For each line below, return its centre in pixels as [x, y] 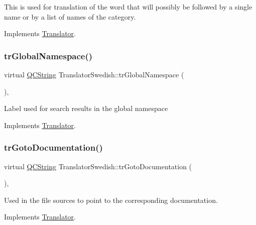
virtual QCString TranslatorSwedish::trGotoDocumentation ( [98, 166]
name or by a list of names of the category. [70, 16]
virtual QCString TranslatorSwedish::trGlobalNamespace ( [94, 74]
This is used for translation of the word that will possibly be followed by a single [128, 7]
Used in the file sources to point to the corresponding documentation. [111, 200]
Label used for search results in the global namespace [86, 108]
